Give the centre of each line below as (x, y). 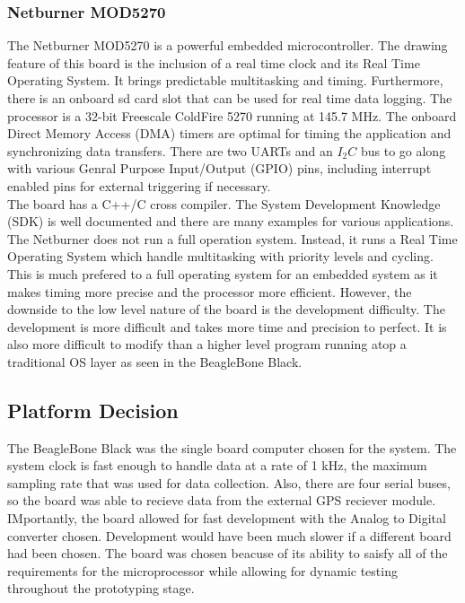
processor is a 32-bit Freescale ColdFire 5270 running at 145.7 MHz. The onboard (232, 115)
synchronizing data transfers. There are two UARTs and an (170, 150)
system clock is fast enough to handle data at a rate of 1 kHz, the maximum (217, 465)
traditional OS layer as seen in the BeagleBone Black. (155, 361)
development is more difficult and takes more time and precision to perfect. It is (227, 326)
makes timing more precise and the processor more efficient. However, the (210, 291)
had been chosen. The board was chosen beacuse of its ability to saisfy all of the (228, 553)
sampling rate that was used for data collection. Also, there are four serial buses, (229, 482)
